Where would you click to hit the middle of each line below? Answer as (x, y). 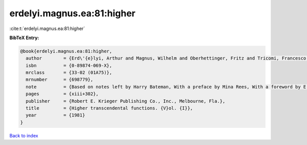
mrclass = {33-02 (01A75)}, (69, 73)
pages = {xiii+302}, (62, 94)
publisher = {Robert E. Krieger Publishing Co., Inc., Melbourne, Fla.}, (126, 101)
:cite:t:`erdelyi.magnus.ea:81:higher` (47, 28)
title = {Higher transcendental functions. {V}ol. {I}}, (109, 108)
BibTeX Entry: (24, 38)
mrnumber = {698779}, (60, 80)
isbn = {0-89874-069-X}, (69, 65)
